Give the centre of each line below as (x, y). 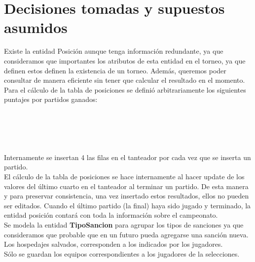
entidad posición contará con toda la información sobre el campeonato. (111, 215)
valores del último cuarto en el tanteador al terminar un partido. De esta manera (126, 186)
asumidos (36, 27)
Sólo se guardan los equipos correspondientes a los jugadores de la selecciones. (122, 253)
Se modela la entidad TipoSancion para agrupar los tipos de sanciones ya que (124, 225)
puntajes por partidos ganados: (51, 99)
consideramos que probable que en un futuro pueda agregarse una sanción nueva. (126, 234)
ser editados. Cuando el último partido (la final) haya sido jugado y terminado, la (127, 205)
